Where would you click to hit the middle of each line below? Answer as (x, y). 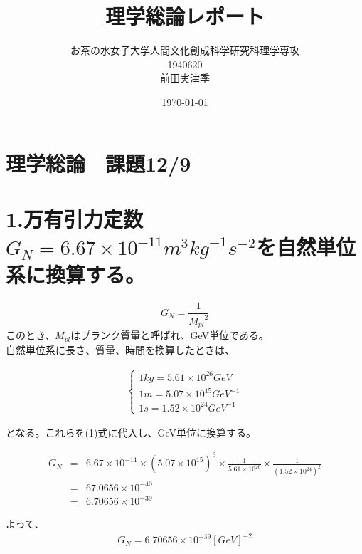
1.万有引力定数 (75, 218)
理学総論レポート (185, 16)
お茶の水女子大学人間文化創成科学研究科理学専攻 (185, 50)
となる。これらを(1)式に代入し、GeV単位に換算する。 (131, 433)
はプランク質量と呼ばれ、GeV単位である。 (170, 335)
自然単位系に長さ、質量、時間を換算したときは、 (120, 349)
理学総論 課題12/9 (99, 163)
